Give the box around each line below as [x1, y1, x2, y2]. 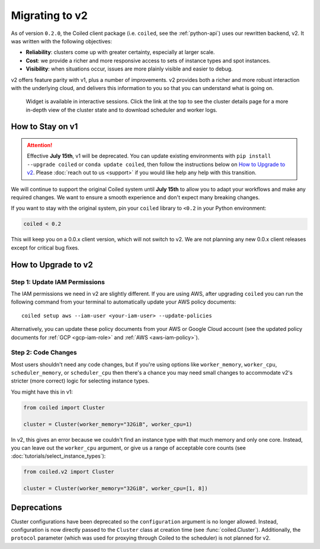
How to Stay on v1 [11, 122, 78, 132]
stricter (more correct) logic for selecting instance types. [11, 377, 149, 385]
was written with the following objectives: [11, 37, 113, 44]
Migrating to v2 [11, 9, 88, 22]
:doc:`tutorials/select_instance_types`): [11, 452, 106, 459]
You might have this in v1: [11, 388, 73, 395]
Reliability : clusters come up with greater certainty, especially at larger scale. [25, 49, 215, 56]
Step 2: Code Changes [11, 349, 77, 357]
